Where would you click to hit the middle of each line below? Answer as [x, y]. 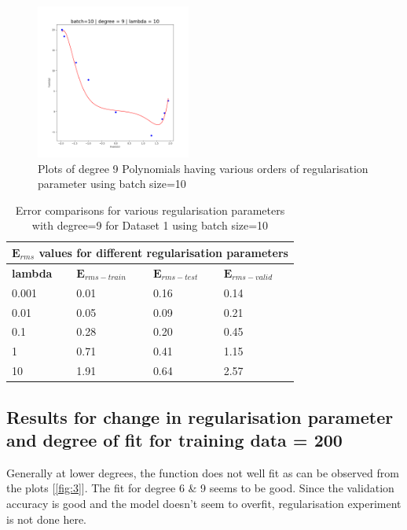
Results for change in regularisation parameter [200, 416]
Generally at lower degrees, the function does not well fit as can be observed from [203, 472]
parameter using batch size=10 [112, 184]
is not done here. [47, 519]
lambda [32, 272]
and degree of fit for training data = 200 [174, 439]
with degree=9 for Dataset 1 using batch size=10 [150, 225]
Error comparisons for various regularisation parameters [150, 210]
